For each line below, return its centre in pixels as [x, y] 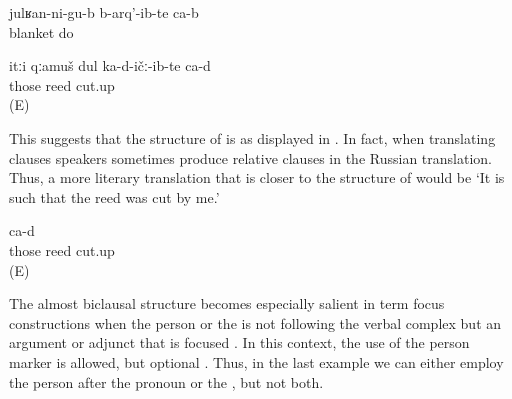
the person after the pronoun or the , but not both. [166, 381]
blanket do [41, 31]
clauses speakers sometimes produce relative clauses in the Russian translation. [250, 157]
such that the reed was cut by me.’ [114, 196]
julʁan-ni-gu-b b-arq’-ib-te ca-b [104, 12]
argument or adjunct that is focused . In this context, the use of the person [239, 342]
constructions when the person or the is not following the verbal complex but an [255, 322]
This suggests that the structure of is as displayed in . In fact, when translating [252, 137]
